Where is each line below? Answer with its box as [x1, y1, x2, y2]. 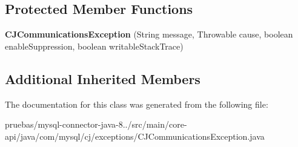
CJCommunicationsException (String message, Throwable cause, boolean [5, 28, 293, 41]
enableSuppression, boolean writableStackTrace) [5, 39, 184, 52]
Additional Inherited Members [5, 69, 200, 88]
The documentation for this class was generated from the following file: [5, 97, 268, 110]
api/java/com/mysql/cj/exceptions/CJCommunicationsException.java [5, 129, 265, 142]
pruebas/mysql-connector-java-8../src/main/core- [5, 118, 187, 131]
